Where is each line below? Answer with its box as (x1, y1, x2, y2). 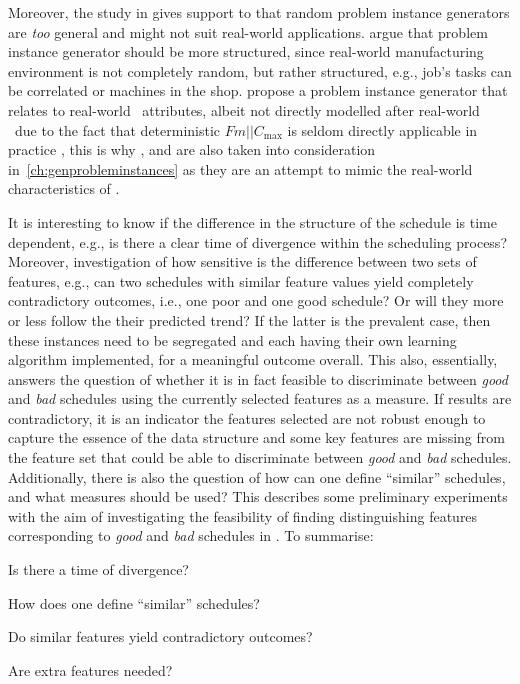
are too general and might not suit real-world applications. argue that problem (8, 21, 488, 42)
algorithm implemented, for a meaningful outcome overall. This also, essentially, (8, 349, 498, 370)
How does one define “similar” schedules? (8, 592, 260, 613)
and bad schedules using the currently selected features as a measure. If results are (8, 388, 512, 409)
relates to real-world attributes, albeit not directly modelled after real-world (8, 99, 480, 120)
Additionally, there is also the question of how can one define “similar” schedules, (8, 466, 506, 487)
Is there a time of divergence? (8, 559, 189, 580)
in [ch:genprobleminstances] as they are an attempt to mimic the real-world (8, 158, 473, 179)
